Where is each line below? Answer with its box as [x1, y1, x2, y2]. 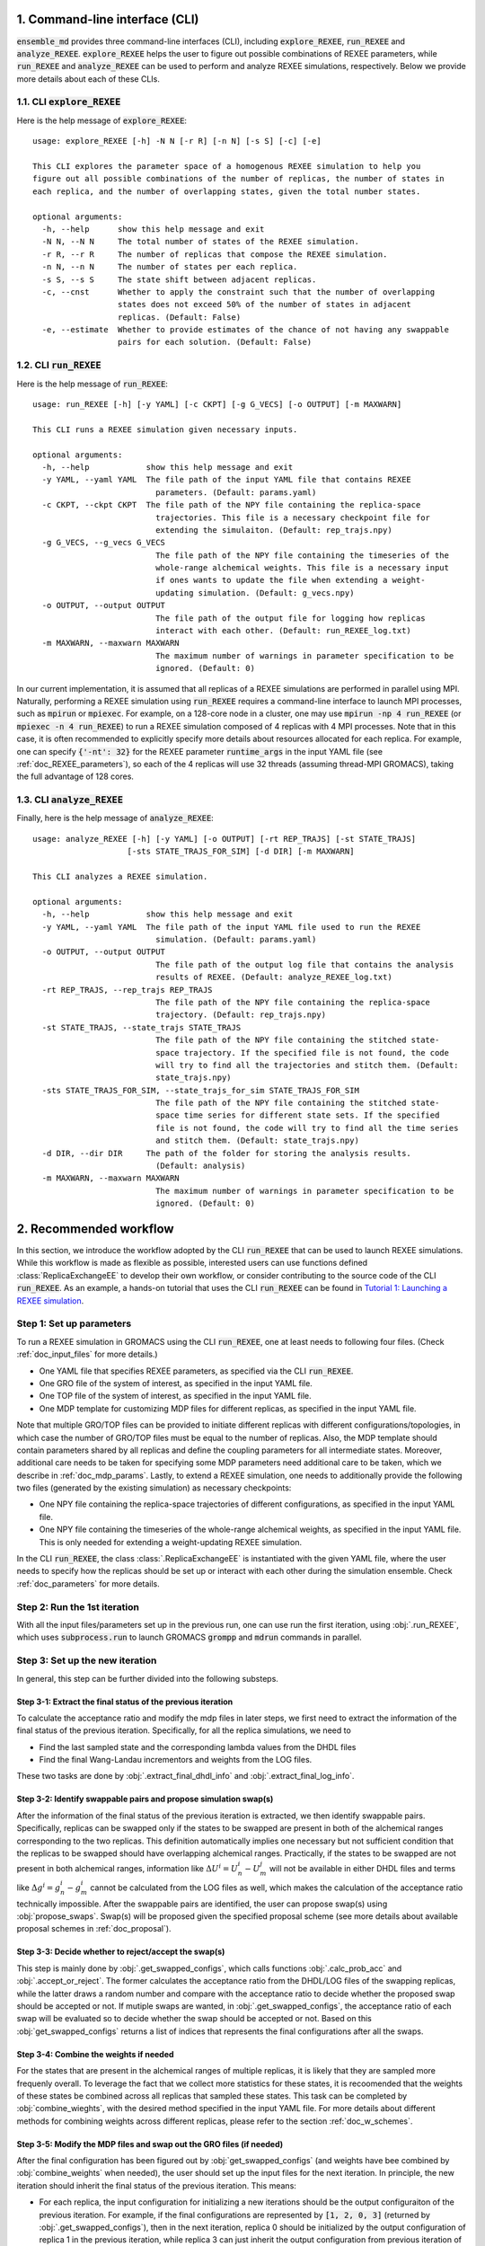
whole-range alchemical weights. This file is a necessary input [155, 562, 449, 573]
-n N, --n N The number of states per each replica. [41, 261, 298, 272]
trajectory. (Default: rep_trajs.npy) [155, 1010, 327, 1020]
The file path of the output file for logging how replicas [155, 613, 426, 623]
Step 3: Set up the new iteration [16, 1654, 157, 1667]
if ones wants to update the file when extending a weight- [155, 575, 426, 586]
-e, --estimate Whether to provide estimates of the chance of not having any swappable [41, 324, 449, 335]
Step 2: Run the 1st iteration [16, 1600, 139, 1613]
